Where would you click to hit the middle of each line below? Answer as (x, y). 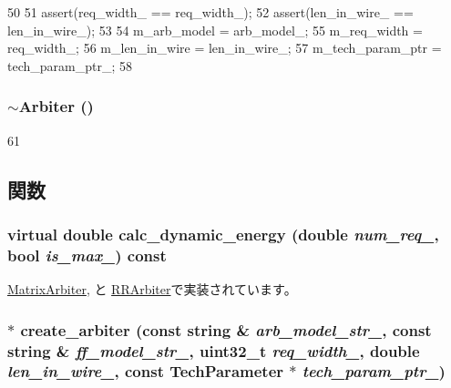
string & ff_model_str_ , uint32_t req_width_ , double (214, 350)
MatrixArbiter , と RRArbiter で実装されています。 (152, 289)
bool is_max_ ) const (87, 255)
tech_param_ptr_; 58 (70, 65)
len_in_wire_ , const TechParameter (146, 371)
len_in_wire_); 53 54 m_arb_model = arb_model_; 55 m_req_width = (215, 30)
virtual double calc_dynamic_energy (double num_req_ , (223, 234)
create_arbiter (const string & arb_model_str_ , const (226, 329)
